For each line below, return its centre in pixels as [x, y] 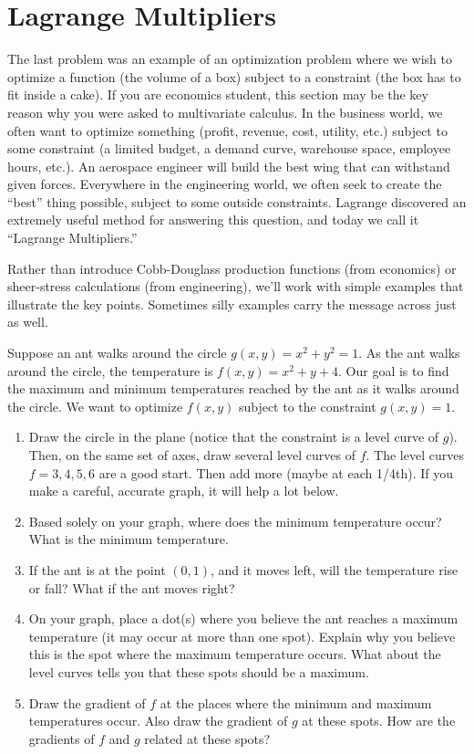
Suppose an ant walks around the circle [117, 353]
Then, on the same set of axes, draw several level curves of [192, 455]
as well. [28, 322]
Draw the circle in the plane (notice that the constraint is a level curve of [234, 437]
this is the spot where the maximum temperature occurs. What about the [235, 654]
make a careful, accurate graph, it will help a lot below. [184, 491]
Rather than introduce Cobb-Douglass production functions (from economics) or [232, 268]
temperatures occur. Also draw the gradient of [158, 721]
